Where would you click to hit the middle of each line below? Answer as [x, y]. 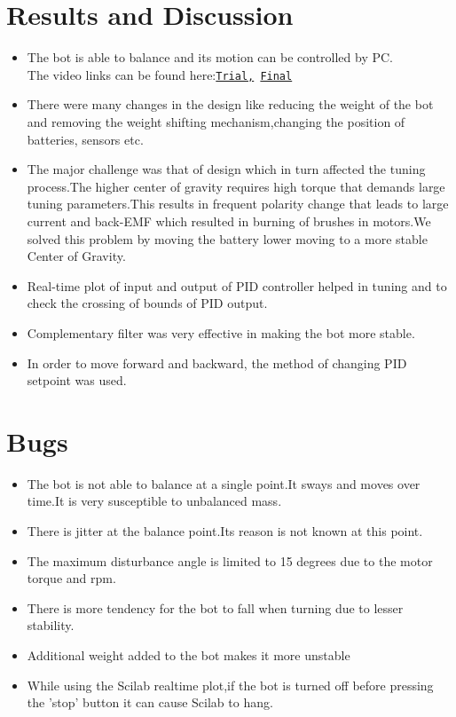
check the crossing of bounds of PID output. [147, 303]
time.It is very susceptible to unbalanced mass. [154, 501]
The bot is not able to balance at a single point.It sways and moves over [224, 483]
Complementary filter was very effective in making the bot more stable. [221, 332]
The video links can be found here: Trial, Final [160, 74]
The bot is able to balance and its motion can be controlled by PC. [210, 57]
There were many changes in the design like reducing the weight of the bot [230, 104]
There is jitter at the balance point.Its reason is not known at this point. [225, 531]
